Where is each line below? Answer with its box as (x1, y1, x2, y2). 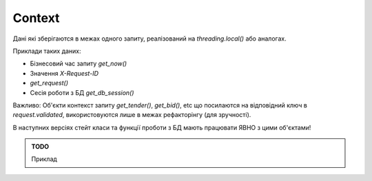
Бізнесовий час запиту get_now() (30, 59, 127, 68)
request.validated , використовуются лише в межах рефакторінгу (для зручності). (12, 111, 251, 119)
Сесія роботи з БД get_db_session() (30, 88, 134, 96)
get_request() (30, 79, 69, 87)
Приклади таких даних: (12, 47, 82, 55)
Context (12, 10, 60, 25)
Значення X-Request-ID (30, 69, 99, 77)
